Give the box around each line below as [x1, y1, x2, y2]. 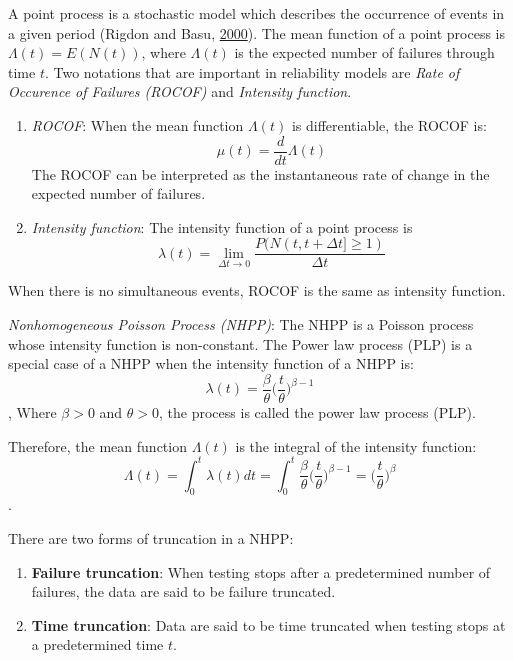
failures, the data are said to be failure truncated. [31, 581, 336, 602]
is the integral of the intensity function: [235, 435, 477, 456]
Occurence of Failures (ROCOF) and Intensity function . [8, 81, 352, 102]
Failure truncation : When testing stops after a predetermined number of [31, 561, 491, 582]
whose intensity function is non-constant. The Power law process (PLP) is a [8, 333, 473, 354]
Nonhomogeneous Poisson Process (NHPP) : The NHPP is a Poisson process [8, 314, 474, 335]
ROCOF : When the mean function [31, 114, 244, 135]
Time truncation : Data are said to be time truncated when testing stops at [31, 614, 506, 635]
